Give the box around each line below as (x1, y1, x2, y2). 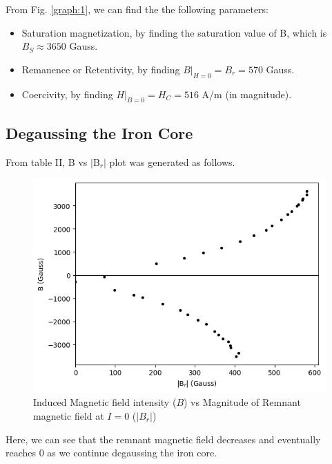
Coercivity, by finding (21, 86, 113, 101)
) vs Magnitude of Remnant (184, 395, 301, 409)
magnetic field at (33, 409, 104, 423)
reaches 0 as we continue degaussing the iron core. (6, 445, 217, 460)
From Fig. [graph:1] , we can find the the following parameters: (6, 2, 268, 16)
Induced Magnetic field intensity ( (33, 395, 177, 409)
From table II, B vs (6, 154, 88, 169)
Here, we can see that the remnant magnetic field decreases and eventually (6, 431, 321, 446)
